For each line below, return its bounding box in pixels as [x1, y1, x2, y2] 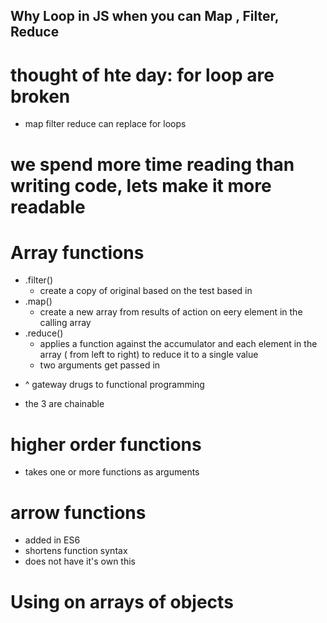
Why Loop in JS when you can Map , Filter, [10, 8, 280, 25]
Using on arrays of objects [10, 590, 234, 613]
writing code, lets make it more [10, 174, 272, 197]
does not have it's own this [24, 555, 137, 568]
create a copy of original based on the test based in [39, 285, 253, 297]
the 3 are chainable [24, 398, 105, 410]
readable [10, 195, 86, 218]
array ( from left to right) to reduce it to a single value [39, 349, 259, 361]
